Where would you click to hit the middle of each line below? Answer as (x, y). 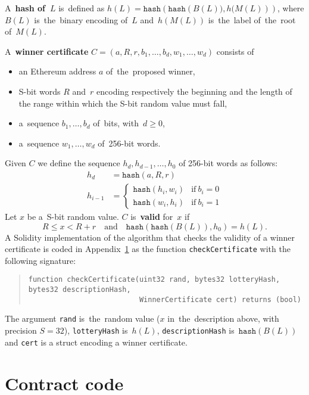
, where (291, 8)
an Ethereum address (57, 71)
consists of (235, 51)
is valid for (152, 216)
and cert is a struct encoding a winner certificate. (96, 342)
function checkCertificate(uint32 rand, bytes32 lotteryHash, (154, 280)
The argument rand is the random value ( (82, 318)
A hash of (25, 8)
